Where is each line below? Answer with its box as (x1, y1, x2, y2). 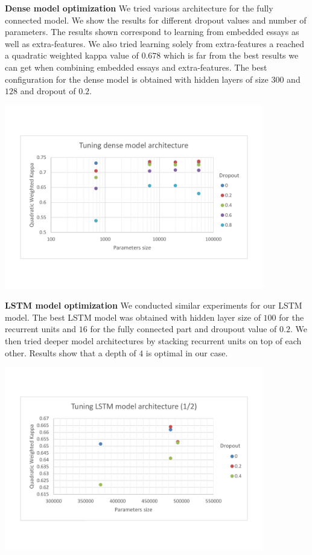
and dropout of (20, 85, 76, 97)
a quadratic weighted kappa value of (5, 49, 139, 62)
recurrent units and (5, 322, 77, 335)
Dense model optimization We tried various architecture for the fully (5, 2, 273, 14)
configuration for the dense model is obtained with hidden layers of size (5, 72, 269, 85)
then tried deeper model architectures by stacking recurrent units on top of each (5, 335, 302, 347)
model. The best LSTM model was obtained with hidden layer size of (5, 310, 261, 323)
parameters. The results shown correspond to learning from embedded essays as (5, 25, 299, 38)
